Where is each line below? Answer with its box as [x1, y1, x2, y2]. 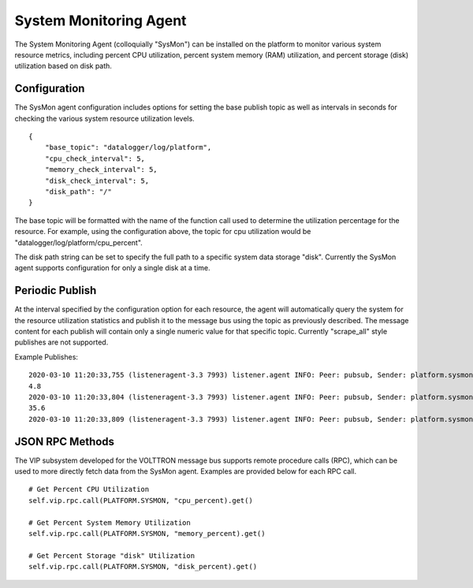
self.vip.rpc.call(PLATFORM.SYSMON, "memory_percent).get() [28, 529, 266, 538]
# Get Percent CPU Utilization [28, 485, 150, 494]
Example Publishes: [14, 352, 79, 362]
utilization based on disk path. [14, 61, 112, 71]
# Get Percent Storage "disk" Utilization [28, 551, 196, 560]
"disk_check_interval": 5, [44, 176, 150, 185]
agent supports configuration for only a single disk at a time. [14, 263, 210, 273]
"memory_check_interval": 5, [44, 166, 158, 174]
